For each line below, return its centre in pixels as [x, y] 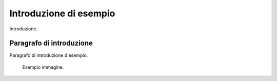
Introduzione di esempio [62, 13]
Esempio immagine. [43, 67]
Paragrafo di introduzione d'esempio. [49, 55]
